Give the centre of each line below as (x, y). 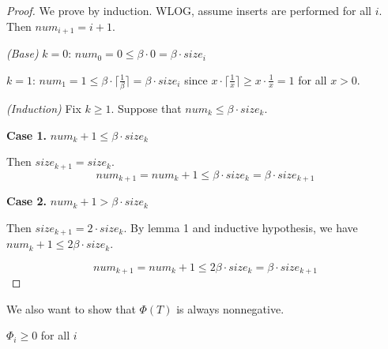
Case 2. (27, 201)
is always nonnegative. (230, 308)
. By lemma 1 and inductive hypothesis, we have (241, 227)
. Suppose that (146, 108)
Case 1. (27, 135)
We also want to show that (71, 308)
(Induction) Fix (44, 108)
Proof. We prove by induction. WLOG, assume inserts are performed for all (189, 10)
